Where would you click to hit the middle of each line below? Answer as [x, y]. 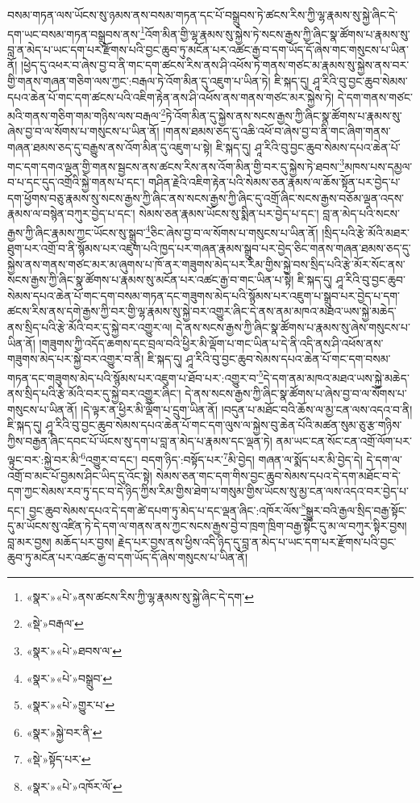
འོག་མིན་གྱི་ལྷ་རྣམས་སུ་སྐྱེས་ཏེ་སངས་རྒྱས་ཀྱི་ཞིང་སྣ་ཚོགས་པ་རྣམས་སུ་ [277, 33]
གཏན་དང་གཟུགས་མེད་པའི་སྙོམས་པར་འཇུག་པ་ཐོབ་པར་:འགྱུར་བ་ [133, 377]
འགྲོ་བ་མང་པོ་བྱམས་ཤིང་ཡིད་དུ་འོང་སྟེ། [80, 475]
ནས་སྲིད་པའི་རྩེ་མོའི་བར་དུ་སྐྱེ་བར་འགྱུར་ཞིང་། [94, 393]
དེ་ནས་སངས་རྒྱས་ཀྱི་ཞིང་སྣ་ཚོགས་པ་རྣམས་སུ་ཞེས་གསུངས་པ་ [293, 326]
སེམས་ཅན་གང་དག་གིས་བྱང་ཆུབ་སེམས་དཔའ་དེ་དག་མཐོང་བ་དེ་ [279, 475]
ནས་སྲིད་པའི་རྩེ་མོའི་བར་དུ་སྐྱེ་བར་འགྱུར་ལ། [90, 326]
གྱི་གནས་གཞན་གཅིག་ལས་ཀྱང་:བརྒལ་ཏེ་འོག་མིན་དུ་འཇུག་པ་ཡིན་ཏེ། [139, 81]
